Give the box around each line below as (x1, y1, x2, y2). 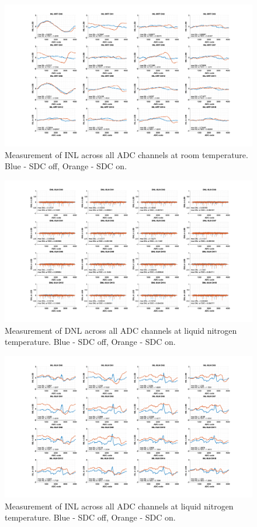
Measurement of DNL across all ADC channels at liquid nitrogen (5, 324, 237, 336)
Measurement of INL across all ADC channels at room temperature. (5, 148, 248, 160)
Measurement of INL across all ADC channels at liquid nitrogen (5, 499, 234, 512)
